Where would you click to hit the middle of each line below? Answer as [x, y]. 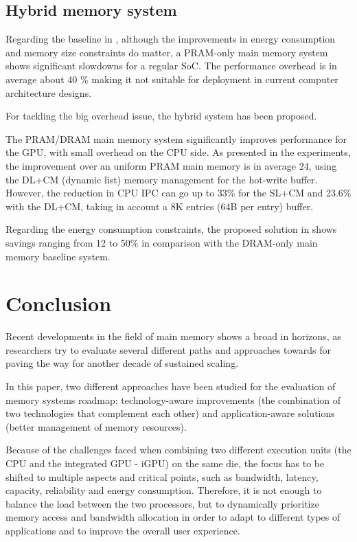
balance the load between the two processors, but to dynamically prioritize [162, 503]
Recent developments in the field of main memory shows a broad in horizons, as [173, 336]
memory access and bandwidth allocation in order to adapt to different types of [173, 517]
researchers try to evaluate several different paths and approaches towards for [169, 349]
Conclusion [59, 303]
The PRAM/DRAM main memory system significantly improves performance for [176, 138]
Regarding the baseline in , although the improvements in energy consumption [171, 39]
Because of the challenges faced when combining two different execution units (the [178, 450]
